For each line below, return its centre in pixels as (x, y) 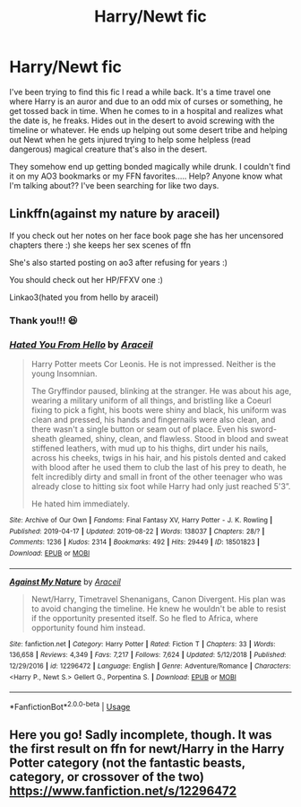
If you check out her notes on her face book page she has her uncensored (146, 235)
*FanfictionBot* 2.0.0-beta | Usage (70, 706)
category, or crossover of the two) (107, 777)
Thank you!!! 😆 (43, 320)
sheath (44, 438)
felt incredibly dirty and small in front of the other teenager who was (157, 477)
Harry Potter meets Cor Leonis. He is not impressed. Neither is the (153, 364)
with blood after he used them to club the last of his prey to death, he (159, 467)
